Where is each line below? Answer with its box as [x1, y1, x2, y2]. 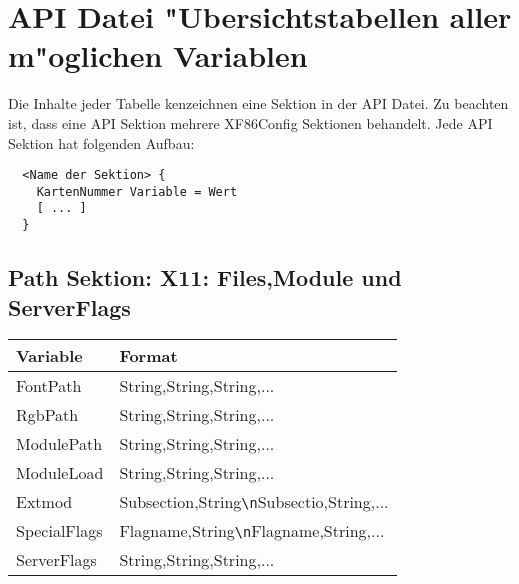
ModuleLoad [16, 461, 104, 485]
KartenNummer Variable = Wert [36, 184, 238, 199]
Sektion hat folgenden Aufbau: [8, 132, 195, 153]
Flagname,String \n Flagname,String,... [119, 519, 385, 543]
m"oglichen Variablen [8, 35, 308, 76]
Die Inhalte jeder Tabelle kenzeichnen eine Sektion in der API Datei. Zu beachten [8, 93, 509, 114]
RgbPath [16, 403, 79, 427]
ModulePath [16, 432, 103, 456]
